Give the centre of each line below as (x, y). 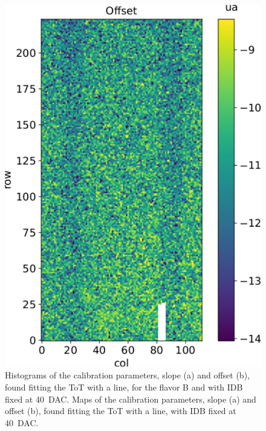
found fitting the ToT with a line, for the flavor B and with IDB (124, 387)
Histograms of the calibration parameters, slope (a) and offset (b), (127, 375)
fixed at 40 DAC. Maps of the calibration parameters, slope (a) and (131, 399)
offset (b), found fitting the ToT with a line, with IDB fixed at (121, 411)
